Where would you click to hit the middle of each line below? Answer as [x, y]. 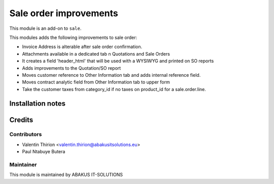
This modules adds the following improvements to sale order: [73, 37]
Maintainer [23, 165]
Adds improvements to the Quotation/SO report [72, 68]
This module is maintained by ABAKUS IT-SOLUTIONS [66, 175]
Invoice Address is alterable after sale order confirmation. [82, 47]
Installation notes [38, 104]
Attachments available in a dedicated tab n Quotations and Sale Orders [96, 54]
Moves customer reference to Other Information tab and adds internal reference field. [111, 75]
